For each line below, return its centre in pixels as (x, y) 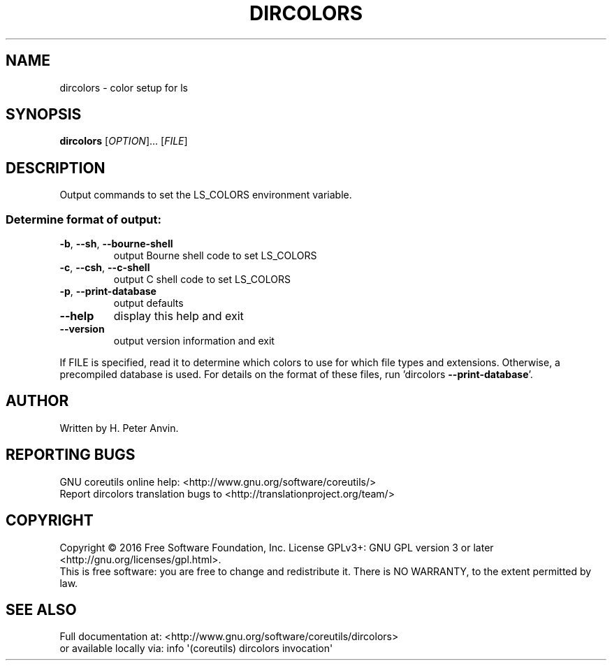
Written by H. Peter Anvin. (119, 428)
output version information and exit (194, 341)
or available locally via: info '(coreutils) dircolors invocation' (196, 649)
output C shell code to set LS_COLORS (202, 280)
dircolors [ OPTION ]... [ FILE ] (124, 141)
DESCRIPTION (56, 168)
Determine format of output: (83, 219)
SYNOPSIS (44, 115)
